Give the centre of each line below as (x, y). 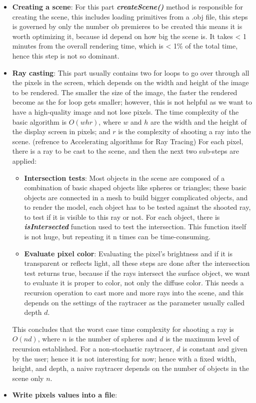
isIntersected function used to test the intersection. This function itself (135, 227)
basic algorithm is (39, 121)
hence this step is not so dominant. (66, 55)
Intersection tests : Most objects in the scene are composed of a (124, 177)
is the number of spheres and (113, 339)
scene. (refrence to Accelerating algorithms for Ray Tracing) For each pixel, (128, 141)
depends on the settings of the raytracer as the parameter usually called (134, 302)
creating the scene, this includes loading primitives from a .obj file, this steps (130, 16)
